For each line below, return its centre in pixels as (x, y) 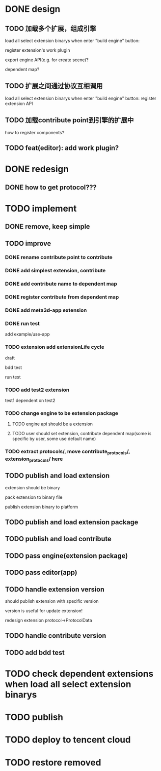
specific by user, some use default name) (54, 439)
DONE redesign (37, 169)
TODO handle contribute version (56, 636)
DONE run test (23, 324)
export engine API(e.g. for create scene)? (47, 60)
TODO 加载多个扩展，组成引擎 (51, 28)
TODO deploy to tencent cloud (68, 740)
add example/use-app (27, 334)
